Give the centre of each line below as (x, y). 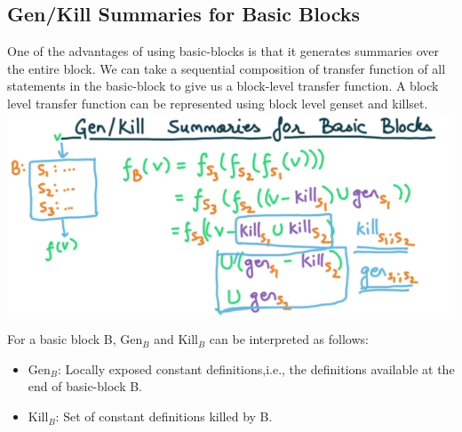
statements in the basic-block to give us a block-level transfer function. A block (223, 86)
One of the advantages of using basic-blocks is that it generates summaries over (223, 51)
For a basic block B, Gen (75, 339)
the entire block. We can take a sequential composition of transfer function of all (227, 68)
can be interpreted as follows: (289, 339)
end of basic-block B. (85, 386)
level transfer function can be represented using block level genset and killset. (218, 103)
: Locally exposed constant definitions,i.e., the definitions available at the (256, 368)
